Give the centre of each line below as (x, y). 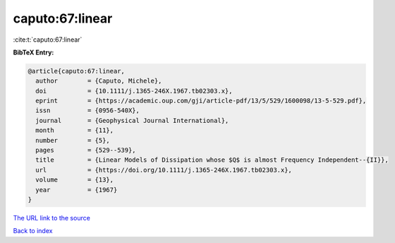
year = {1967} (77, 190)
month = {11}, (75, 130)
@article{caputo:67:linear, (76, 71)
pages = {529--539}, (86, 150)
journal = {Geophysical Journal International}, (132, 120)
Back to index (33, 231)
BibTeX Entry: (34, 52)
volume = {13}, (75, 180)
